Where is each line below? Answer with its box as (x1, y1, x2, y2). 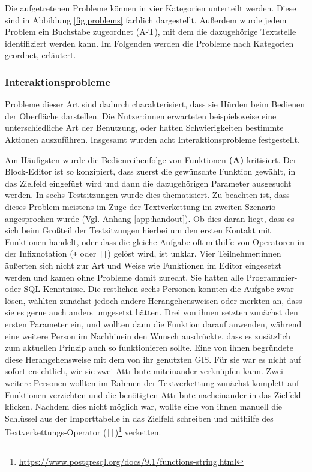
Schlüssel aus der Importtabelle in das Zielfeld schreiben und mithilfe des (5, 411, 274, 424)
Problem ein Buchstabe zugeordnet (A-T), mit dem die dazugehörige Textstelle (5, 25, 296, 38)
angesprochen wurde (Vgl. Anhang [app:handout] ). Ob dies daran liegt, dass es (5, 212, 295, 224)
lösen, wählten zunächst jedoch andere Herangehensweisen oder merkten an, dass (5, 294, 302, 306)
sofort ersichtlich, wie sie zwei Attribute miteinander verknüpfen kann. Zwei (5, 365, 283, 377)
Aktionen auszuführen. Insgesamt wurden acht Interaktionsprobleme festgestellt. (5, 133, 300, 145)
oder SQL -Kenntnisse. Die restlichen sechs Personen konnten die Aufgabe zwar (5, 282, 294, 295)
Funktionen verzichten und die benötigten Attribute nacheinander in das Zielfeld (5, 388, 301, 401)
